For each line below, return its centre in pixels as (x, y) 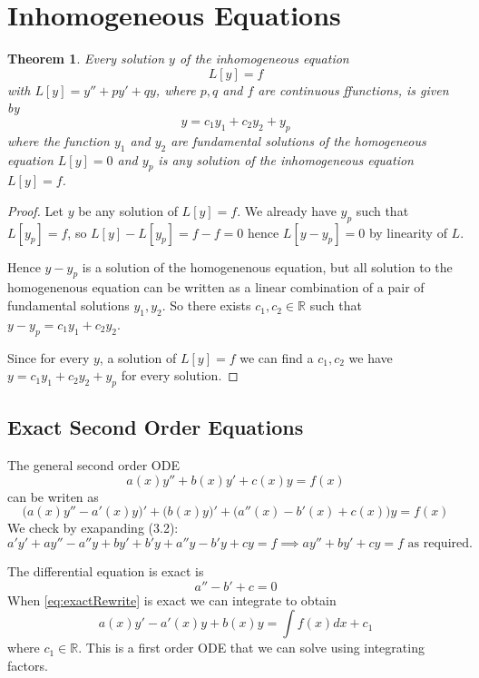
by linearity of (408, 232)
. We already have (287, 210)
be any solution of (128, 210)
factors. (28, 665)
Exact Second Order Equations (156, 427)
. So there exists (206, 305)
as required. (440, 544)
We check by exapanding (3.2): (93, 528)
